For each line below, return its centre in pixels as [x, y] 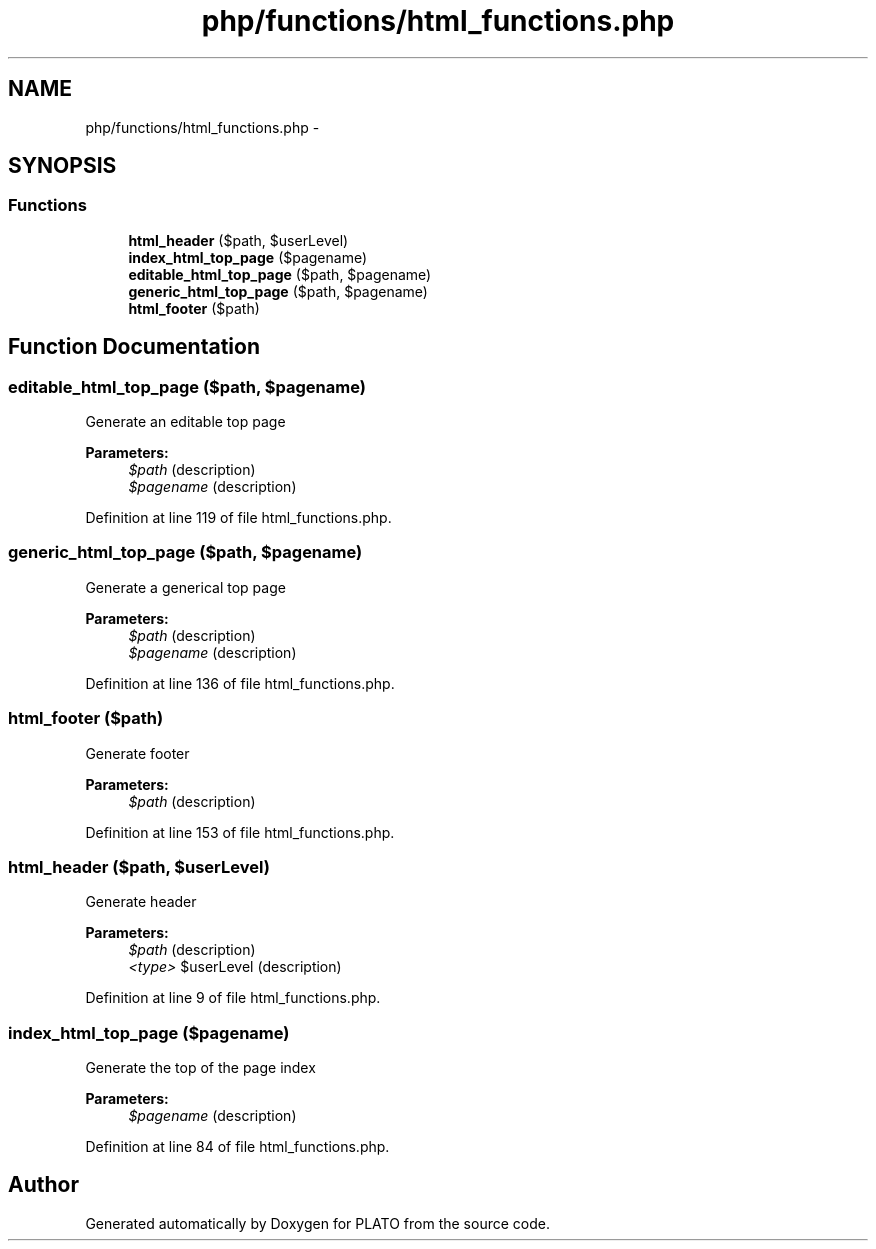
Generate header [141, 902]
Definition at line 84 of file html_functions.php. [237, 1147]
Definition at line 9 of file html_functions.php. [233, 998]
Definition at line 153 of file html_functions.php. [240, 832]
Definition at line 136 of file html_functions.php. [240, 683]
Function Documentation [134, 347]
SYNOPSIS [62, 166]
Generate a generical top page [185, 587]
